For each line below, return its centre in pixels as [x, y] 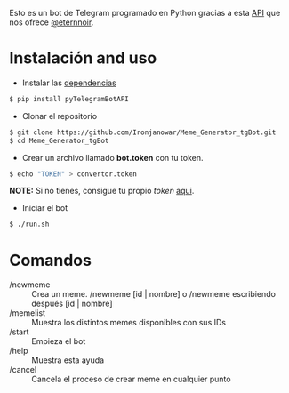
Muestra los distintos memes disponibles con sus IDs [129, 323]
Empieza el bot [59, 341]
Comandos [50, 260]
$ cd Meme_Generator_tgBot [59, 140]
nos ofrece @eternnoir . [52, 22]
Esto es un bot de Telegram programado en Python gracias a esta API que [145, 13]
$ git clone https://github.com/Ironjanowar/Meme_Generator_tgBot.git [143, 132]
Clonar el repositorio [60, 116]
